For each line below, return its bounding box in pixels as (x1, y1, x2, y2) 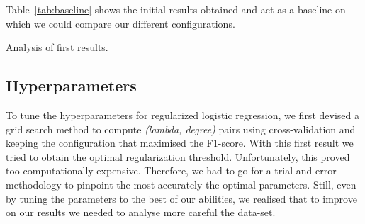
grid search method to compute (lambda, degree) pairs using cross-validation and (6, 121, 356, 136)
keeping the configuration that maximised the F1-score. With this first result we (6, 135, 354, 150)
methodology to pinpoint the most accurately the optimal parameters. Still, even (6, 177, 356, 191)
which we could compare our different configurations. (6, 16, 235, 30)
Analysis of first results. (6, 40, 108, 55)
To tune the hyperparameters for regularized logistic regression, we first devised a (6, 107, 359, 122)
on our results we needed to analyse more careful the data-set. (6, 205, 276, 220)
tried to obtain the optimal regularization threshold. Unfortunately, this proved (6, 149, 350, 164)
